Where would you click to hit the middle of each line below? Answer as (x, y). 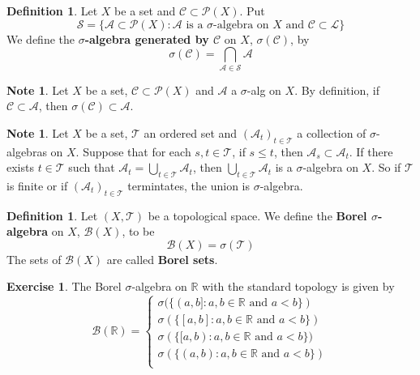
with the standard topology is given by (298, 286)
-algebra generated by (147, 38)
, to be (138, 231)
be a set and (145, 11)
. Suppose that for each (133, 151)
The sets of (34, 259)
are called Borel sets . (162, 259)
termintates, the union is (189, 185)
